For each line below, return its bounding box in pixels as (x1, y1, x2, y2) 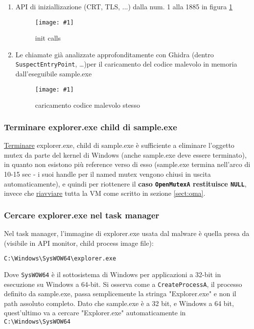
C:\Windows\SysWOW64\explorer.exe (4, 255, 116, 262)
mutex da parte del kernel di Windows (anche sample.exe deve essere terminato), (4, 149, 247, 160)
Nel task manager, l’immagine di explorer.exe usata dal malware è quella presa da (4, 228, 250, 238)
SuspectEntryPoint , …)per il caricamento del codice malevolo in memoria (15, 59, 237, 69)
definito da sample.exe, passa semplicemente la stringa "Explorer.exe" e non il (4, 288, 236, 299)
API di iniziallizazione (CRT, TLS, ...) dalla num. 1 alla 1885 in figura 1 (15, 1, 233, 11)
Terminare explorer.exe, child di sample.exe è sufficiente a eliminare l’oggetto (4, 140, 234, 150)
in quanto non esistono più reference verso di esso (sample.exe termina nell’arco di (4, 159, 251, 169)
